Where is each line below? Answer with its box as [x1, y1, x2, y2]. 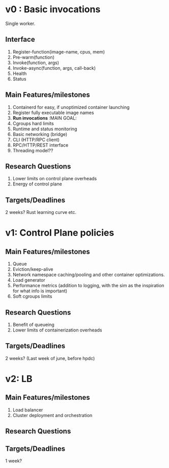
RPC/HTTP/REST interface [12, 142, 69, 148]
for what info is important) [12, 288, 68, 294]
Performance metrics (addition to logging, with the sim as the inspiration [12, 283, 164, 289]
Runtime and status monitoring [12, 126, 77, 132]
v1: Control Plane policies [5, 227, 115, 239]
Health [12, 70, 27, 76]
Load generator [12, 277, 46, 283]
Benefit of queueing [12, 322, 54, 327]
